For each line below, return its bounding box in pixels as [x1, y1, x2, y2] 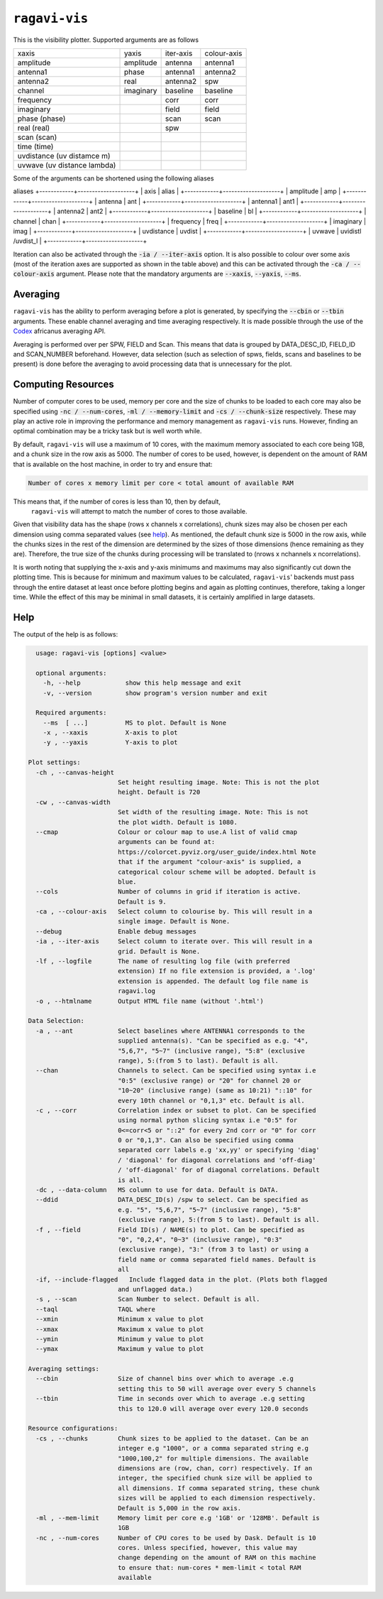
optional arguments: [35, 668, 107, 677]
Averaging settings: [28, 1365, 99, 1373]
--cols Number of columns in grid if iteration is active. [35, 888, 301, 896]
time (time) [17, 141, 54, 151]
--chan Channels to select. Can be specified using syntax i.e [35, 1066, 316, 1075]
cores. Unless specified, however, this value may [117, 1544, 298, 1552]
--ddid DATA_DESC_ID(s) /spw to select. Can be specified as [35, 1196, 309, 1204]
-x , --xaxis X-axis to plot [43, 729, 178, 737]
